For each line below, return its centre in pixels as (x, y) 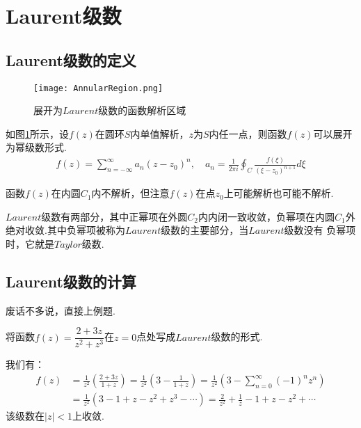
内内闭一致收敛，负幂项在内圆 (266, 216)
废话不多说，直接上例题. (61, 310)
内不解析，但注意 (130, 193)
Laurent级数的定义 (71, 60)
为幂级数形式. (36, 147)
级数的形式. (237, 336)
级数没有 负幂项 (320, 230)
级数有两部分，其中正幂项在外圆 (114, 216)
